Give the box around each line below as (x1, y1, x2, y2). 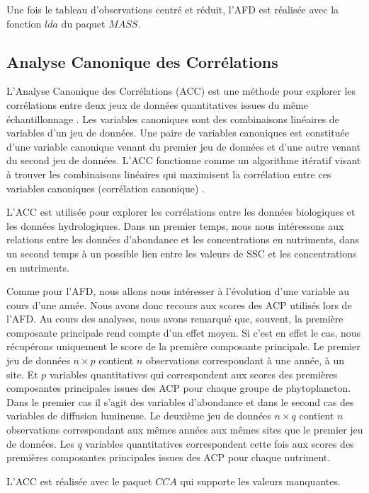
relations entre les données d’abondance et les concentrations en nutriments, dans (6, 232, 360, 247)
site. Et (6, 366, 38, 381)
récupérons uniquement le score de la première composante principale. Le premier (6, 339, 361, 354)
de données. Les (6, 436, 74, 451)
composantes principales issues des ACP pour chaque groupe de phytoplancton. (6, 381, 351, 395)
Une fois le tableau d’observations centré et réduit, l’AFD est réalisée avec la (6, 2, 339, 16)
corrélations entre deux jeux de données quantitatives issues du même (6, 97, 308, 112)
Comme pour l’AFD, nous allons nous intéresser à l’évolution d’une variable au (6, 284, 349, 298)
